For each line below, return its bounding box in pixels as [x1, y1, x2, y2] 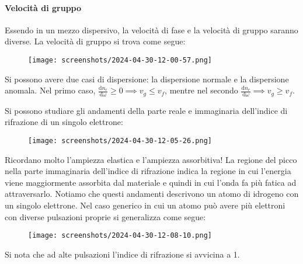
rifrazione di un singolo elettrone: [5, 116, 123, 128]
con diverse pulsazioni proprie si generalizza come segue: [5, 210, 206, 223]
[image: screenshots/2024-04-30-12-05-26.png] [28, 136, 212, 145]
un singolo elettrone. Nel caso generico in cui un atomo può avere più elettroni [5, 199, 285, 211]
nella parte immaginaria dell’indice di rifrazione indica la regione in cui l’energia [5, 165, 291, 177]
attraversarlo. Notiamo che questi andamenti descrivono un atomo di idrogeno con [5, 187, 299, 200]
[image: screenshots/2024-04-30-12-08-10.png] [28, 231, 212, 240]
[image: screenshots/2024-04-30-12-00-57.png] [28, 55, 212, 64]
